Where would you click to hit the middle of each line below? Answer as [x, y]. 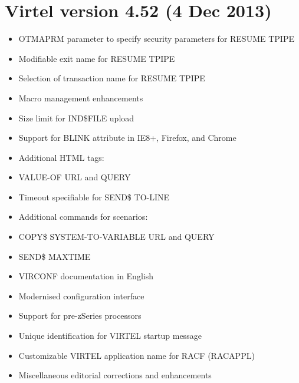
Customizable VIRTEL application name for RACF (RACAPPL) [137, 355]
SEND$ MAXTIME [55, 256]
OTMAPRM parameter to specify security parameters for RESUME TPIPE [156, 39]
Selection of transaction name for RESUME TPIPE [112, 78]
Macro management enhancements [81, 98]
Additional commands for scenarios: [83, 217]
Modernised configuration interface [81, 295]
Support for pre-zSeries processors [80, 316]
